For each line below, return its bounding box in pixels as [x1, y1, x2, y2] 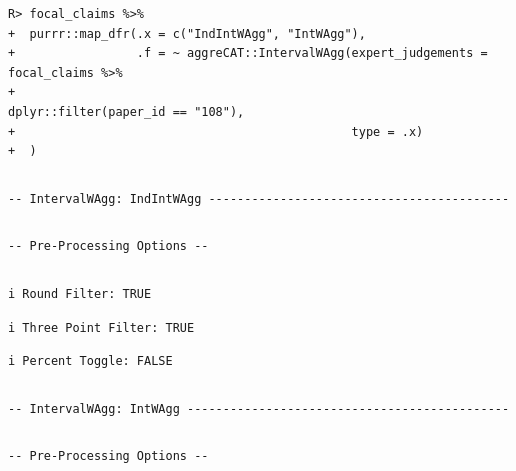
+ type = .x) [8, 124, 424, 139]
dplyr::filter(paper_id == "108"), [8, 104, 245, 119]
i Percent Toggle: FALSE [8, 354, 173, 369]
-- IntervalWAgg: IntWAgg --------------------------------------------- [8, 401, 510, 416]
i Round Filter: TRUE [8, 286, 152, 301]
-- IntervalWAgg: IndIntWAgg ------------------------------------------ [8, 191, 510, 206]
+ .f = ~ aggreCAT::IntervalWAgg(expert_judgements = [8, 46, 488, 61]
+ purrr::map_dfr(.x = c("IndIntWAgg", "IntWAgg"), [8, 26, 366, 41]
